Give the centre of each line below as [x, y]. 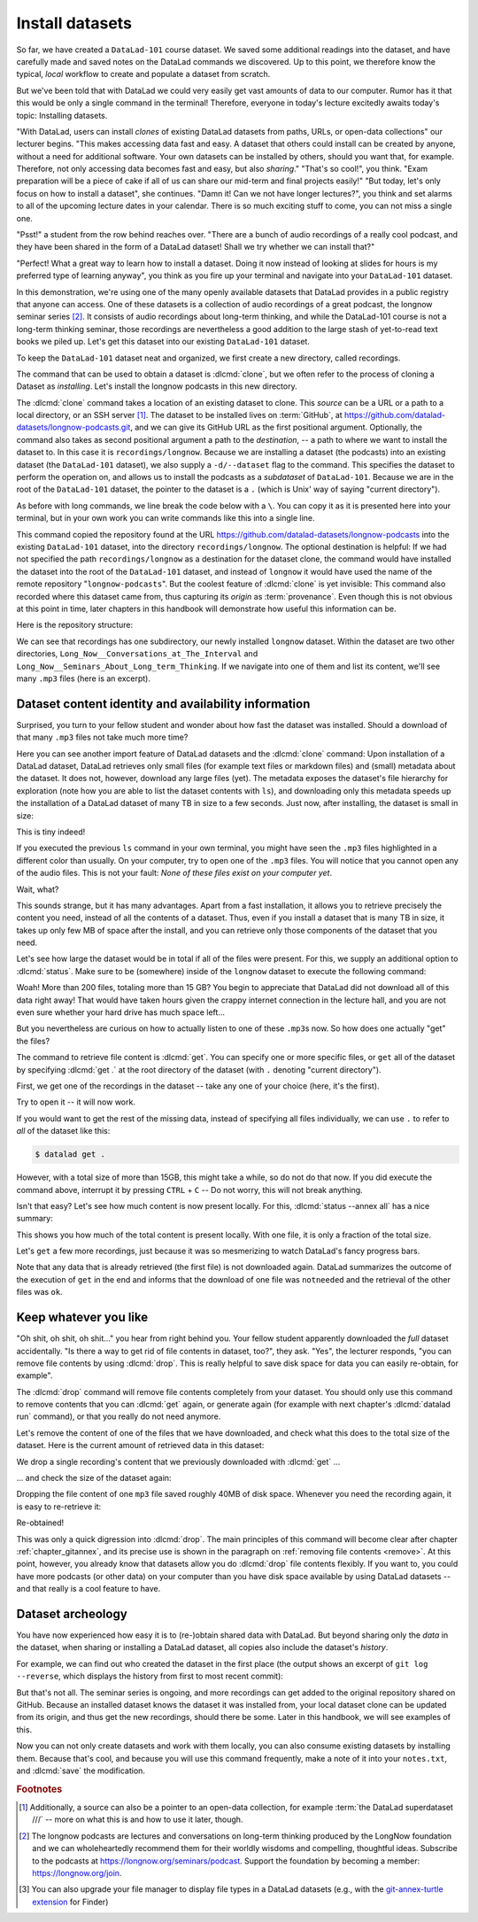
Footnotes [39, 1789]
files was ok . [40, 1292]
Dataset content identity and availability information [163, 704]
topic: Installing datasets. [62, 115]
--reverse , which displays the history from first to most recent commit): [150, 1676]
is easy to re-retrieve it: [59, 1507]
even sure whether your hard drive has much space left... [121, 1012]
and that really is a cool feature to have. [89, 1589]
